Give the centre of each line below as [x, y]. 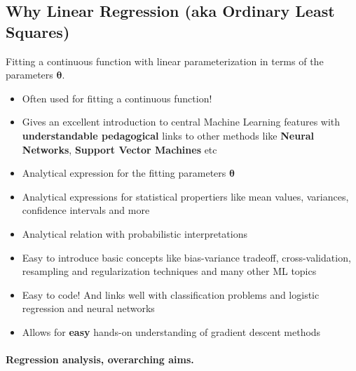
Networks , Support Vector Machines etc [119, 149]
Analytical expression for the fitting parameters [124, 173]
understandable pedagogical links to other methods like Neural [168, 135]
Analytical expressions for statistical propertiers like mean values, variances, [185, 196]
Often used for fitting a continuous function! [117, 98]
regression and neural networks [88, 308]
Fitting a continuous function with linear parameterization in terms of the [165, 61]
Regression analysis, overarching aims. [100, 359]
